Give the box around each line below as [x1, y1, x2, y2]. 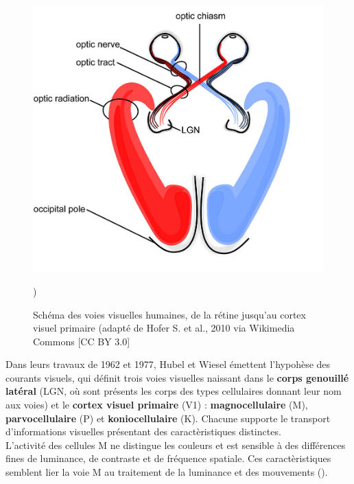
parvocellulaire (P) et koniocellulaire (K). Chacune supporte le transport [5, 411, 331, 425]
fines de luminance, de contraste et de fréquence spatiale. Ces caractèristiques [5, 451, 331, 465]
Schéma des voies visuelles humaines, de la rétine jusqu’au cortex [33, 307, 306, 321]
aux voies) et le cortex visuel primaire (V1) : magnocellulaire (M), [5, 397, 308, 412]
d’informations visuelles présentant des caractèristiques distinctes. [5, 424, 281, 439]
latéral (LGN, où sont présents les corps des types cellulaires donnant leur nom [5, 384, 342, 398]
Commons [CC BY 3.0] [33, 334, 130, 348]
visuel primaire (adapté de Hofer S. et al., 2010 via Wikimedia [33, 321, 295, 335]
